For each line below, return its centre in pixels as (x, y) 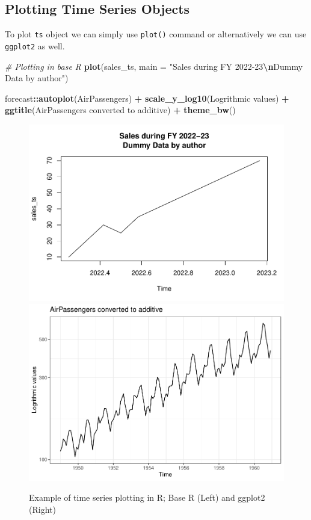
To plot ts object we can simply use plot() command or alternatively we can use (156, 34)
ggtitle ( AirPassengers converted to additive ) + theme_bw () (120, 110)
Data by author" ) (37, 78)
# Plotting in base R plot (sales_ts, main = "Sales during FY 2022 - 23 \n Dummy (154, 66)
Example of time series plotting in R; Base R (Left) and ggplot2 (147, 497)
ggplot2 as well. (35, 45)
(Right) (42, 509)
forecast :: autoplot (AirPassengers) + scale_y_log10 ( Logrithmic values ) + (147, 98)
